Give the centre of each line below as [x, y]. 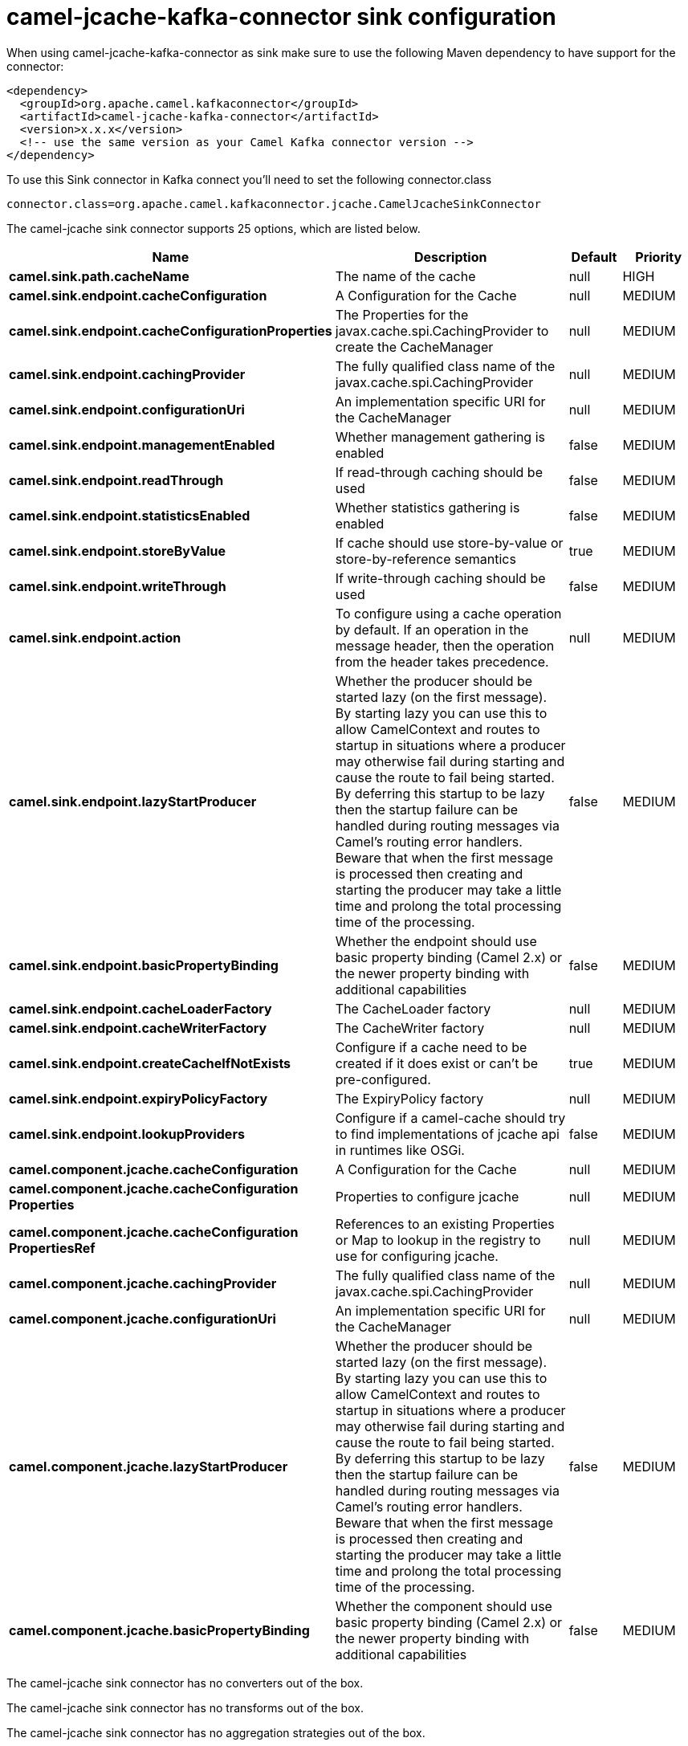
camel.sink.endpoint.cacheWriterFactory [138, 1028]
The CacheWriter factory [410, 1028]
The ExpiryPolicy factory [409, 1098]
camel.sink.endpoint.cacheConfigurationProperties [171, 330]
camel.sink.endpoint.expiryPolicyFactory [138, 1098]
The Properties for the [402, 314]
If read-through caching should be [439, 472]
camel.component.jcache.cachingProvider [143, 1283]
